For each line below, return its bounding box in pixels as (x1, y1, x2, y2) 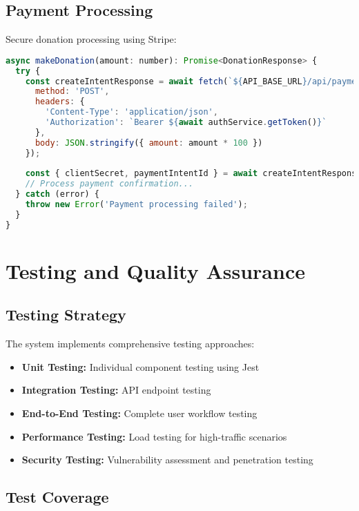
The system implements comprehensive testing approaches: (6, 336, 255, 351)
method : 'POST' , (35, 86, 110, 97)
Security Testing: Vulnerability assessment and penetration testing (21, 452, 313, 467)
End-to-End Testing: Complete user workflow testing (21, 406, 258, 421)
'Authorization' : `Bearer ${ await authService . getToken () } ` (45, 117, 327, 128)
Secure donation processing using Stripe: (6, 32, 177, 46)
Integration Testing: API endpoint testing (21, 383, 211, 397)
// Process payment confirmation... (25, 179, 194, 189)
